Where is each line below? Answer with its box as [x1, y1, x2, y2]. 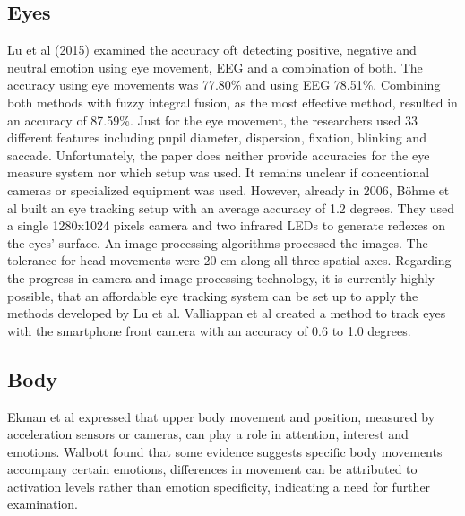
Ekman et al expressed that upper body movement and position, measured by [7, 407, 435, 426]
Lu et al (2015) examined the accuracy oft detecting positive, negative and [7, 40, 417, 59]
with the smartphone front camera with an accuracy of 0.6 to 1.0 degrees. [7, 321, 411, 340]
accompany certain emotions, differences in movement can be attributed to [7, 460, 418, 478]
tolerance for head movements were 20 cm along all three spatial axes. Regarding [7, 251, 452, 270]
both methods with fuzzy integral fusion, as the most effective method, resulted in [7, 92, 458, 111]
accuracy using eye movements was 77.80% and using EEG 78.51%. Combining [7, 75, 441, 94]
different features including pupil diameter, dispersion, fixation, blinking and [7, 128, 426, 147]
